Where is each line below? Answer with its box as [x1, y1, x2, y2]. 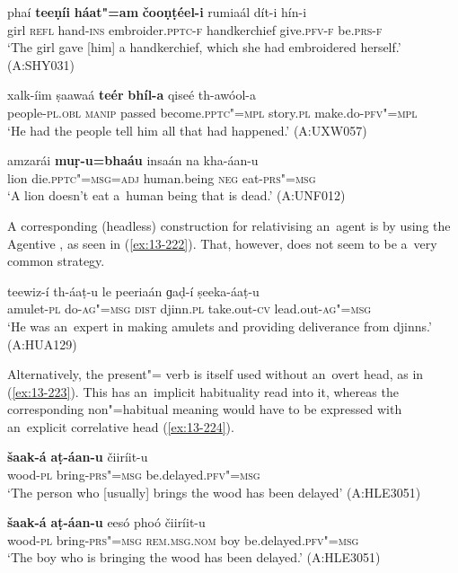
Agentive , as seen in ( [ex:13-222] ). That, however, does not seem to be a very [7, 234, 437, 252]
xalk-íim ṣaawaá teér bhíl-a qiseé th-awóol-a [7, 85, 257, 104]
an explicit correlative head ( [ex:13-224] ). [7, 417, 234, 436]
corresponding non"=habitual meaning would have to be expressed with [7, 400, 402, 419]
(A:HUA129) [7, 334, 77, 353]
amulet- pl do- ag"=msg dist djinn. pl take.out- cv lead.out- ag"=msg [7, 299, 372, 318]
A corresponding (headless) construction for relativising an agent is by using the [7, 216, 451, 234]
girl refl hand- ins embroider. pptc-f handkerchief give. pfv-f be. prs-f [7, 20, 383, 39]
